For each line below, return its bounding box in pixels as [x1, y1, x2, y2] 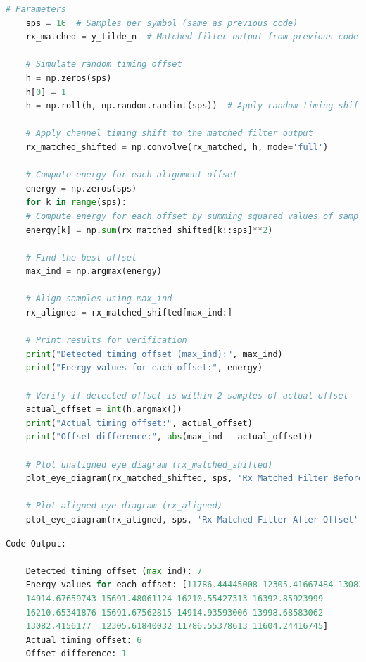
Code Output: [6, 538, 66, 549]
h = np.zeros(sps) [25, 73, 112, 83]
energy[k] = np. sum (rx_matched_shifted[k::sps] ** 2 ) [25, 225, 273, 235]
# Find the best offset [25, 252, 137, 263]
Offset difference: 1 [25, 649, 127, 659]
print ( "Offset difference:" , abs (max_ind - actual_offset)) [25, 432, 313, 442]
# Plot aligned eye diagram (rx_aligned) [25, 501, 222, 511]
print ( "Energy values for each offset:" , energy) [25, 363, 263, 373]
